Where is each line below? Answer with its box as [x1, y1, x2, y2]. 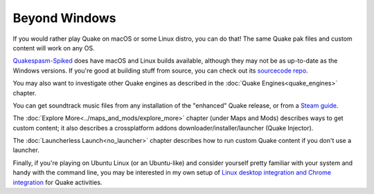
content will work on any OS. [12, 43, 95, 52]
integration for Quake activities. [12, 178, 103, 186]
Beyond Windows [12, 10, 116, 26]
